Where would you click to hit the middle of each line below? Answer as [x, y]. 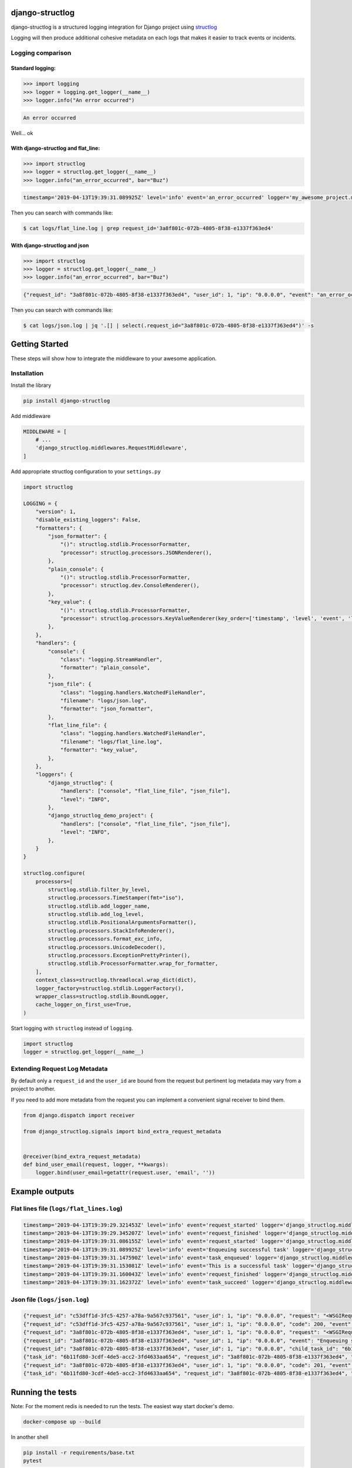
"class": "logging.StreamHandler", [111, 659]
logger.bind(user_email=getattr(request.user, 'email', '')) [125, 1173]
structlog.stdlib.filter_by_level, [99, 889]
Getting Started [40, 344]
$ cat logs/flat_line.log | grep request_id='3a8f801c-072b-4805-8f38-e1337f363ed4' [148, 228]
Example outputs [43, 1191]
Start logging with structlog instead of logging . [72, 1028]
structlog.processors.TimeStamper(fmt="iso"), [116, 898]
